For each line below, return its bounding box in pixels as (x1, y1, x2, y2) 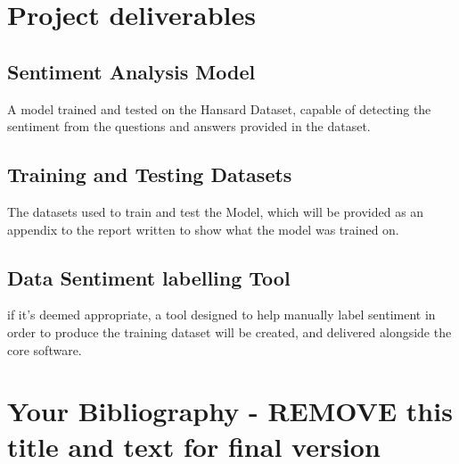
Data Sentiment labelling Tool (7, 263, 291, 291)
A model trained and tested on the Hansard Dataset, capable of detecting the (7, 99, 431, 118)
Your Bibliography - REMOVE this (7, 393, 453, 429)
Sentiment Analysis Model (7, 57, 256, 85)
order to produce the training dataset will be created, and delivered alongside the (7, 322, 452, 341)
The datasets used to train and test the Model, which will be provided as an (7, 202, 424, 220)
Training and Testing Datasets (7, 161, 292, 188)
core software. (7, 340, 82, 359)
